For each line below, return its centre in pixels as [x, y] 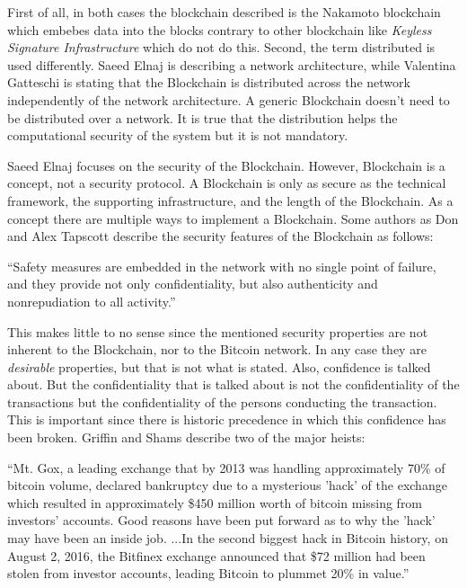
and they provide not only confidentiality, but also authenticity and [193, 284]
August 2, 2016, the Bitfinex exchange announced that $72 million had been [216, 555]
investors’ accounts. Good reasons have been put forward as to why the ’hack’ [221, 520]
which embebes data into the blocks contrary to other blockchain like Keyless [220, 29]
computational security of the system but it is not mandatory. [178, 135]
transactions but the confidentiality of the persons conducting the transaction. [222, 401]
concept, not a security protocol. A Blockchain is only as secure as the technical [227, 183]
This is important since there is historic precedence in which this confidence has [227, 419]
